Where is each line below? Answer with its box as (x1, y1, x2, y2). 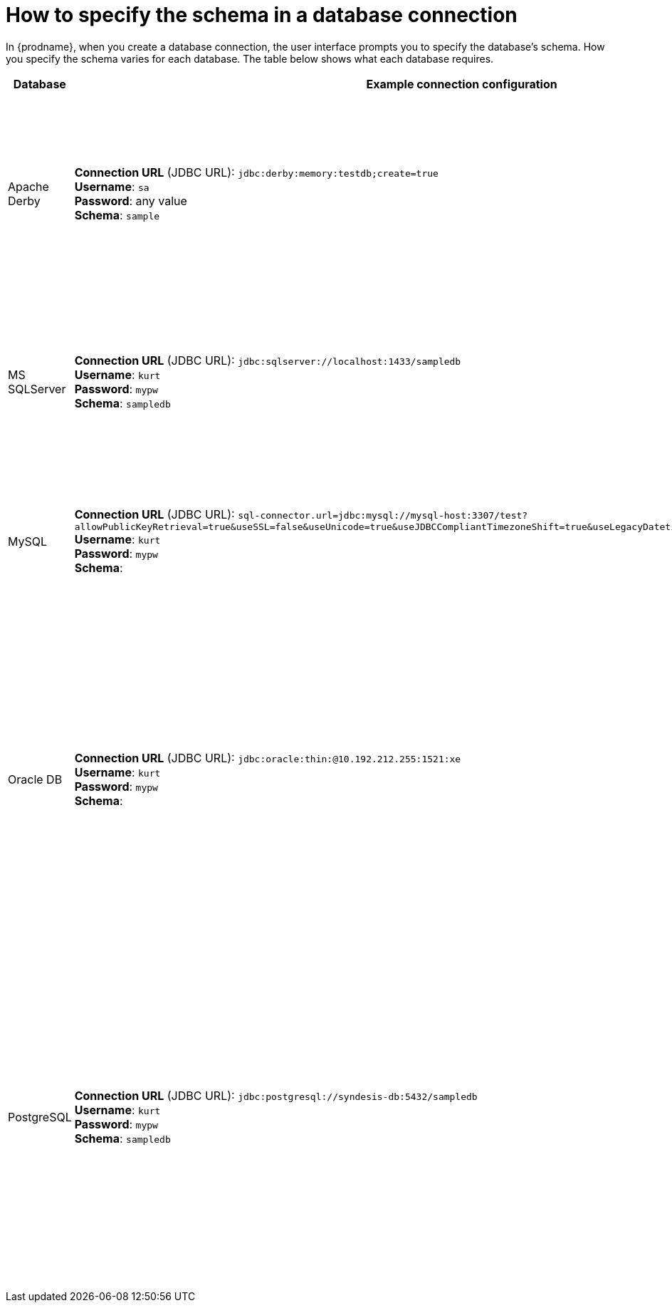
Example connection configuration (366, 76, 557, 91)
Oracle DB (8, 772, 63, 787)
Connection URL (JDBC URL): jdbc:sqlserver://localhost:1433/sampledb (74, 353, 461, 368)
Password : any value (74, 193, 187, 208)
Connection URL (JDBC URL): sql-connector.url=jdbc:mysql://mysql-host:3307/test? (74, 507, 528, 522)
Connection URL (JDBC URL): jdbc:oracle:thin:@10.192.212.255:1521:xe (74, 750, 461, 765)
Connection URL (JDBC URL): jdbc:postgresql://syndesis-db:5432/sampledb (74, 1088, 478, 1103)
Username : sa (74, 179, 149, 194)
